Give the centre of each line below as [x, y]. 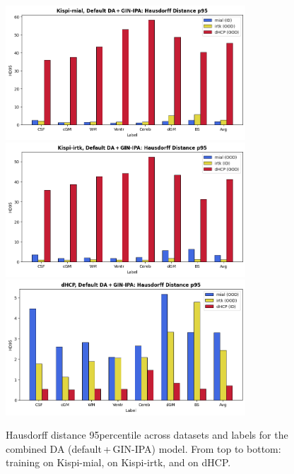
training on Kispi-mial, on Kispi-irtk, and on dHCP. [118, 462]
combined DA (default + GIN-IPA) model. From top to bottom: [143, 448]
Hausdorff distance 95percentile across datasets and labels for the [147, 435]
